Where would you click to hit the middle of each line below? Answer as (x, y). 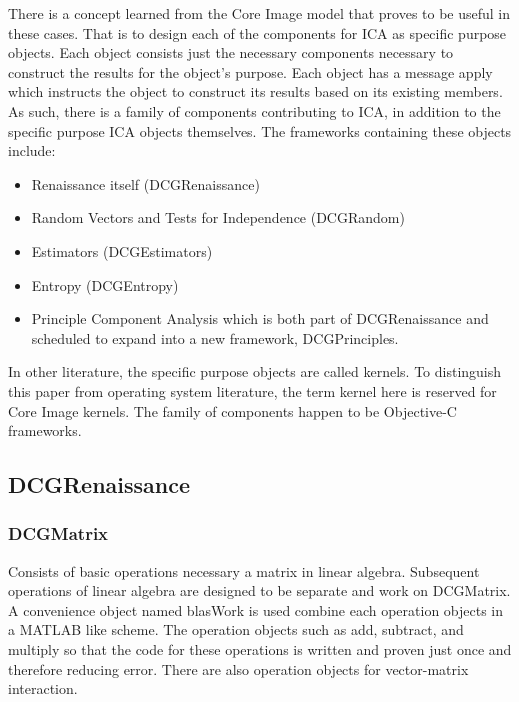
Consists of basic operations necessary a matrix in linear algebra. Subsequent (244, 570)
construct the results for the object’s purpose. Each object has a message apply (250, 71)
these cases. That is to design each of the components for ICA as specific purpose (257, 32)
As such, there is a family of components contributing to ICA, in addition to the (254, 110)
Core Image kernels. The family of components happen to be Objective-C (232, 410)
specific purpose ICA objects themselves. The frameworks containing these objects (260, 130)
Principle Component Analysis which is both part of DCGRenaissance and (260, 318)
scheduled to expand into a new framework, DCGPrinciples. (215, 337)
